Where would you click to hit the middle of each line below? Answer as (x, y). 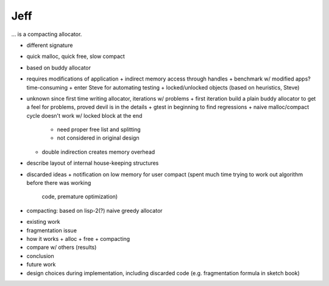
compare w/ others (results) (62, 248)
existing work (43, 222)
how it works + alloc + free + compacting (78, 238)
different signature (50, 45)
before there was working (59, 183)
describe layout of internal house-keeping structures (93, 163)
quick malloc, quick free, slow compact (76, 56)
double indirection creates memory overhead (98, 152)
